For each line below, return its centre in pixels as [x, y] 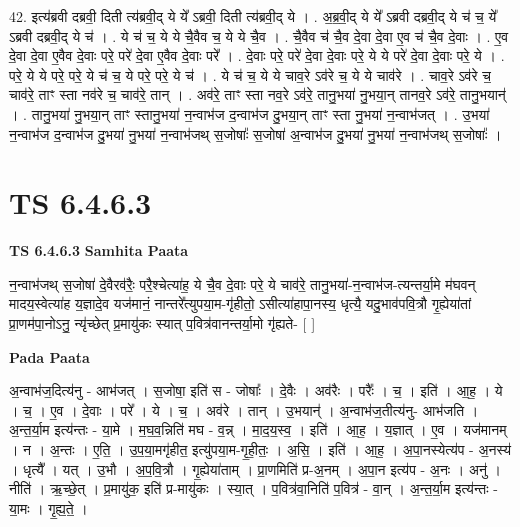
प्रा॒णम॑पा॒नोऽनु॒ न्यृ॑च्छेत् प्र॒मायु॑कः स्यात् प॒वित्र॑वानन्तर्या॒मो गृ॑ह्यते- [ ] [162, 323]
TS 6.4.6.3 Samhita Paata [99, 250]
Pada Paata [49, 356]
